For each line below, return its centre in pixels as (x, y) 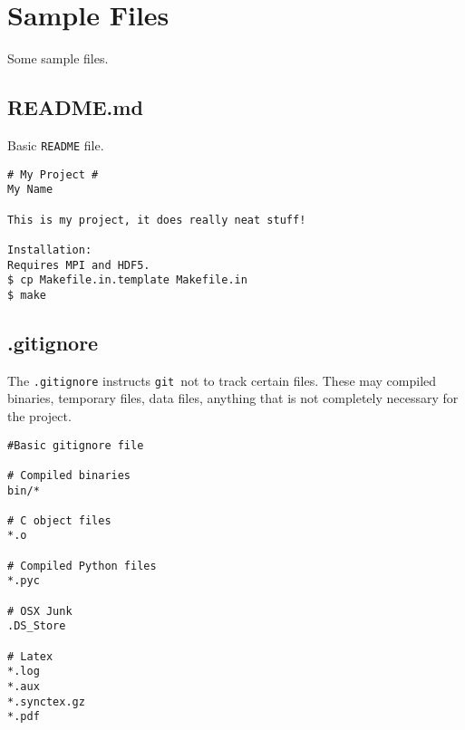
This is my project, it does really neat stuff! (157, 220)
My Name (30, 190)
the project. (39, 415)
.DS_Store (37, 626)
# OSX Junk (40, 611)
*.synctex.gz (46, 701)
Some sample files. (58, 58)
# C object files (59, 520)
